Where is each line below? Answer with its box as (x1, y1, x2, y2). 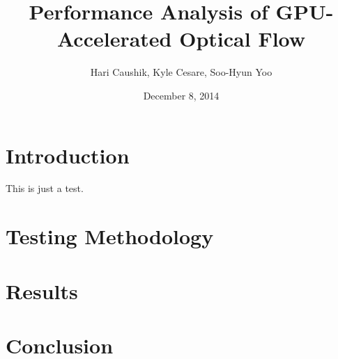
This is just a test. (6, 181, 84, 196)
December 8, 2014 (143, 88, 220, 102)
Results (6, 276, 78, 305)
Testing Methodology (6, 222, 214, 250)
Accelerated (56, 24, 172, 53)
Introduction (6, 141, 130, 169)
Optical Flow (179, 24, 306, 53)
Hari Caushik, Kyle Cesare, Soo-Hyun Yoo (90, 65, 272, 79)
